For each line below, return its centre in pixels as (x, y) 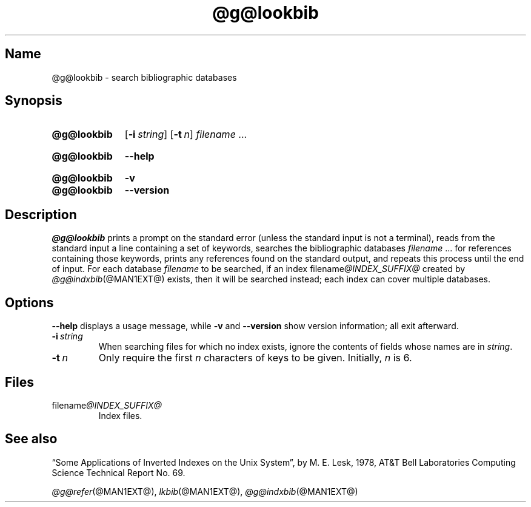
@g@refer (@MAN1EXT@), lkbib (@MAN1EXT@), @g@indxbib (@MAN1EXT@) (205, 491)
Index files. (120, 415)
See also (31, 439)
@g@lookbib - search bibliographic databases (144, 77)
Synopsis (34, 101)
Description (41, 214)
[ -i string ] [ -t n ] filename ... (186, 134)
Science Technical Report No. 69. (119, 472)
